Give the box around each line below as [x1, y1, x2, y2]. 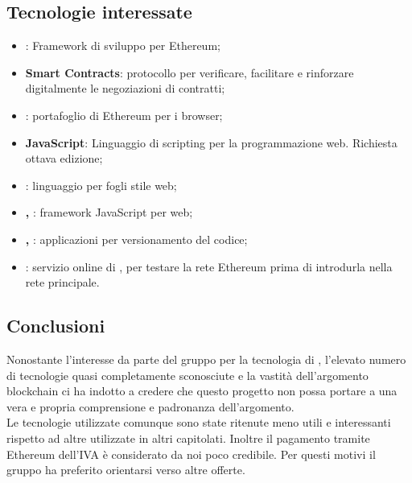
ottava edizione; [25, 150, 103, 167]
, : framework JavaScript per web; [25, 204, 193, 221]
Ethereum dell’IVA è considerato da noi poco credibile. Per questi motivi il [6, 445, 376, 462]
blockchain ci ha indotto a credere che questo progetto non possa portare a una [6, 382, 398, 399]
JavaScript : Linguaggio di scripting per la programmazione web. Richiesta [25, 134, 398, 151]
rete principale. [25, 274, 100, 291]
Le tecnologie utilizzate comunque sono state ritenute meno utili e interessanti [6, 414, 391, 431]
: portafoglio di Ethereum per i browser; [25, 106, 223, 123]
